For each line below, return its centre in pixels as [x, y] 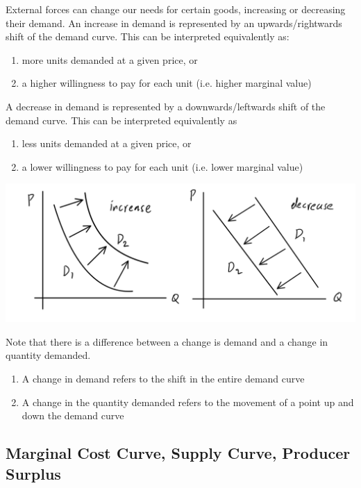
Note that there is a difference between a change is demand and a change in [167, 341]
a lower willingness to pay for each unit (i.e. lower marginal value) [162, 166]
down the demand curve [73, 415]
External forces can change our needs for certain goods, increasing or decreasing [176, 9]
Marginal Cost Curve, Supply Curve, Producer [178, 453]
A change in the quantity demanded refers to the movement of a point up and [188, 402]
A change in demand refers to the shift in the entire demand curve [163, 378]
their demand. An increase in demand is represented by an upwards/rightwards [174, 23]
